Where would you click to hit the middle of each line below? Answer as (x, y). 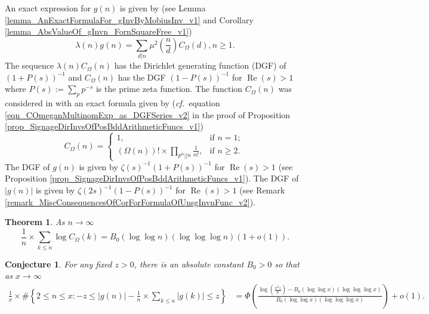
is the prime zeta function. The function (169, 89)
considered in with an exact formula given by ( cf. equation (112, 103)
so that (287, 264)
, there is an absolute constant (189, 264)
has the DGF (142, 77)
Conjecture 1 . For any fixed (58, 264)
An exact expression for (48, 8)
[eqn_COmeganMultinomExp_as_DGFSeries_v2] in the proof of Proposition (148, 114)
